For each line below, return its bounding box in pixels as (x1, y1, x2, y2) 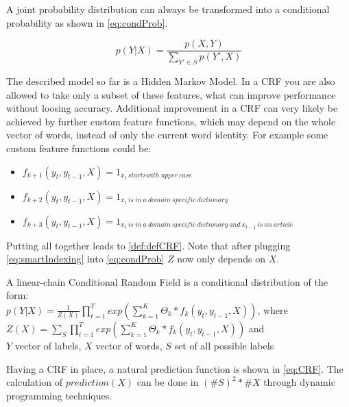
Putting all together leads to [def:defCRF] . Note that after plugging (6, 238, 291, 252)
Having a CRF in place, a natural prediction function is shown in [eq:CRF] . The (6, 361, 344, 375)
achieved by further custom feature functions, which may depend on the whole (6, 114, 336, 128)
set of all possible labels (174, 338, 274, 352)
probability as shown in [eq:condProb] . (6, 15, 168, 29)
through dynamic (263, 375, 335, 389)
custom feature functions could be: (6, 141, 152, 156)
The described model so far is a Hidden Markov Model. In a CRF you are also (6, 74, 335, 88)
